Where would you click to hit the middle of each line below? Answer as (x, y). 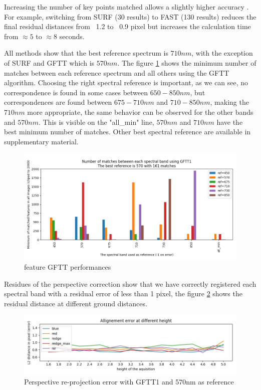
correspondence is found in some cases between (76, 92)
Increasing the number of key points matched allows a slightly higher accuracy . (126, 7)
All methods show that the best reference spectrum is (86, 53)
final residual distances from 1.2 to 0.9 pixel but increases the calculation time (127, 26)
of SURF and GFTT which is (49, 62)
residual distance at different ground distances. (76, 303)
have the (230, 122)
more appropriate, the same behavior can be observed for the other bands (140, 112)
